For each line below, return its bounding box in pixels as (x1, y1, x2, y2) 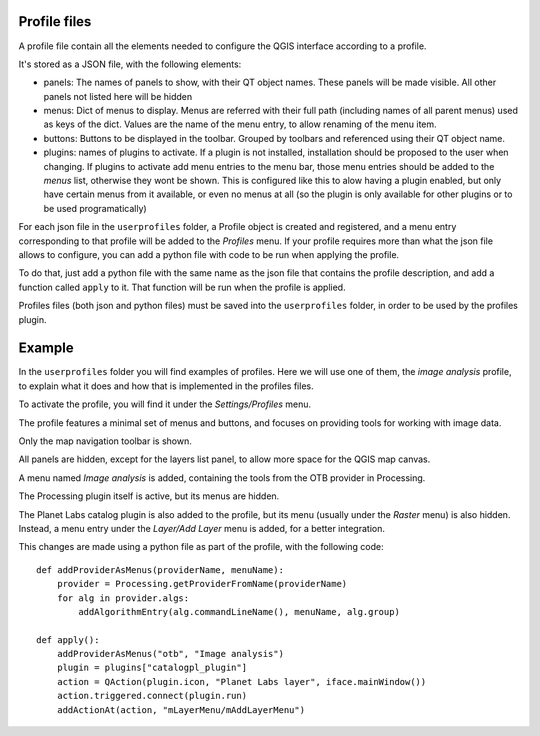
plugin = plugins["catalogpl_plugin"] (56, 662, 248, 674)
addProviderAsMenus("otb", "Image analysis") (56, 648, 285, 660)
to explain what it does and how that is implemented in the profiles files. (18, 380, 314, 392)
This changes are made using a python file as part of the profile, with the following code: (18, 541, 384, 553)
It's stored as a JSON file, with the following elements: (18, 58, 242, 70)
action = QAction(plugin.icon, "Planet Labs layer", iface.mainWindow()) (56, 676, 427, 687)
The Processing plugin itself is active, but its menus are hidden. (18, 490, 280, 502)
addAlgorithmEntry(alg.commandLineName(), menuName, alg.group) (78, 606, 400, 617)
